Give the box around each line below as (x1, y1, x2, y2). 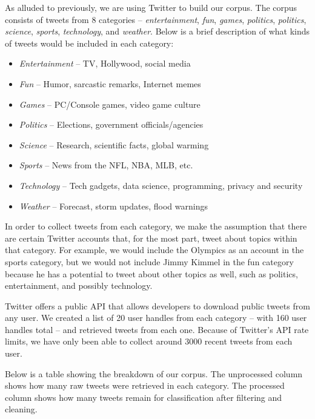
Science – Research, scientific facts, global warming (19, 138, 209, 151)
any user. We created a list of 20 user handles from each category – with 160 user (5, 311, 307, 324)
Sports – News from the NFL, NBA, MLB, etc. (19, 159, 193, 171)
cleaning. (5, 403, 38, 415)
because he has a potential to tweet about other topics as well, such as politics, (5, 267, 298, 280)
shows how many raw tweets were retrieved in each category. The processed (5, 379, 285, 392)
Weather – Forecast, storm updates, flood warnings (19, 199, 208, 212)
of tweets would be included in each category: (5, 36, 174, 49)
